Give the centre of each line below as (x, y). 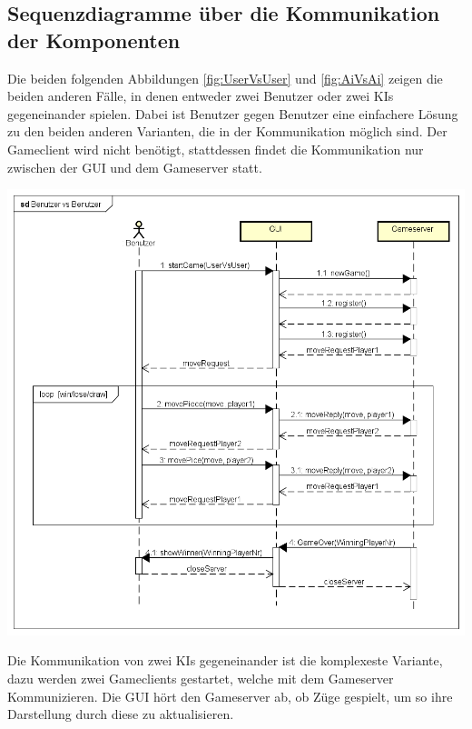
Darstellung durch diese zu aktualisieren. (121, 714)
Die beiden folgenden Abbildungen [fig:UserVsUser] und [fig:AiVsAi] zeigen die (225, 78)
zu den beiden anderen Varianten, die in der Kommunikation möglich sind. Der (227, 131)
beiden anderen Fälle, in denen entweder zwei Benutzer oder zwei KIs (201, 96)
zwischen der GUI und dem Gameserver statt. (135, 167)
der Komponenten (94, 40)
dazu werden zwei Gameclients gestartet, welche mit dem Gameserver (201, 679)
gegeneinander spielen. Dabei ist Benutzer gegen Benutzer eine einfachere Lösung (233, 113)
